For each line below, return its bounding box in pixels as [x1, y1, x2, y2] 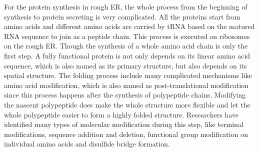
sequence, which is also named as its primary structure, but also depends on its [4, 60, 247, 70]
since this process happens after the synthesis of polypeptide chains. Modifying [4, 89, 246, 100]
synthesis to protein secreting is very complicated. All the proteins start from [4, 11, 240, 21]
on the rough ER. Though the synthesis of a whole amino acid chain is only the [4, 40, 248, 51]
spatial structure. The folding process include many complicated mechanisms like [4, 70, 252, 80]
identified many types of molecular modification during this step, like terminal [4, 119, 243, 129]
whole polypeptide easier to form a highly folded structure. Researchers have [4, 109, 238, 119]
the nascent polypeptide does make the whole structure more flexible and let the [4, 99, 250, 109]
